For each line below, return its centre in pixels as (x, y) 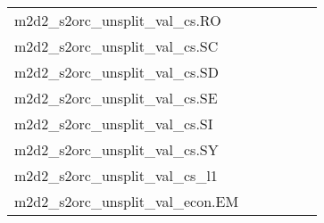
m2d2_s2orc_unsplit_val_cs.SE (116, 98)
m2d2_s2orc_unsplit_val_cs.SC (116, 46)
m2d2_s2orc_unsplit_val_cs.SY (116, 149)
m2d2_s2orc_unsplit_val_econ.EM (127, 201)
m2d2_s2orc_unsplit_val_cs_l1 (116, 175)
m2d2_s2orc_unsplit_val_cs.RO (118, 20)
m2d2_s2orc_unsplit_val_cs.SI (114, 124)
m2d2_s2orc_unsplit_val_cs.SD (116, 72)
